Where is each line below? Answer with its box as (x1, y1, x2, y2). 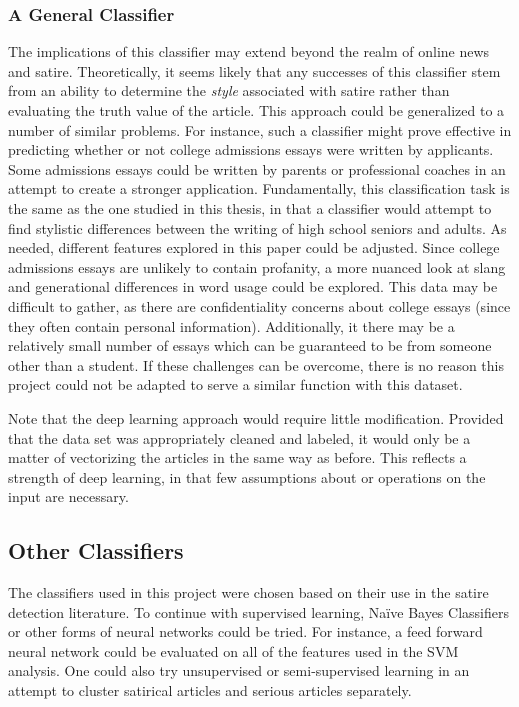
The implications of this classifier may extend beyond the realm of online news (8, 41, 490, 62)
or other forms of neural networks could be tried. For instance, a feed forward (8, 621, 483, 642)
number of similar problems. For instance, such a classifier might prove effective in (8, 119, 512, 140)
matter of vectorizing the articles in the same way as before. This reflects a (8, 447, 467, 468)
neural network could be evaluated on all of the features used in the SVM (8, 640, 459, 661)
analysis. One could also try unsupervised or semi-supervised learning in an (8, 660, 470, 681)
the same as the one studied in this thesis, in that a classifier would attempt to (8, 197, 492, 218)
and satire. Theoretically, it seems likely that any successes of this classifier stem (8, 60, 501, 81)
